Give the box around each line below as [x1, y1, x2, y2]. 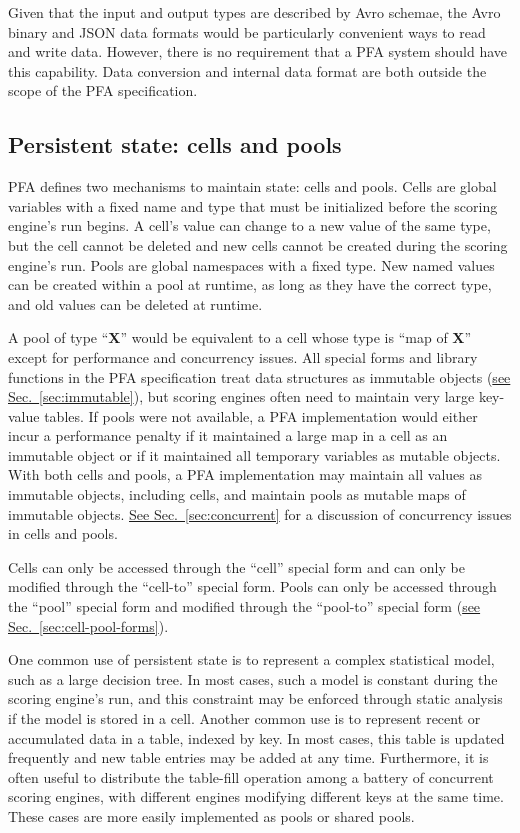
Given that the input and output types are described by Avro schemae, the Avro [8, 2, 501, 22]
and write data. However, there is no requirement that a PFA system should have [8, 41, 508, 62]
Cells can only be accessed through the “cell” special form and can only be [8, 556, 465, 577]
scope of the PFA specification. [8, 80, 198, 101]
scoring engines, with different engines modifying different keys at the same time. [8, 786, 504, 807]
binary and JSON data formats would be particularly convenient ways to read [8, 21, 486, 42]
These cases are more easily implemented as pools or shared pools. [8, 805, 415, 826]
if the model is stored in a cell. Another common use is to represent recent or [8, 708, 481, 729]
